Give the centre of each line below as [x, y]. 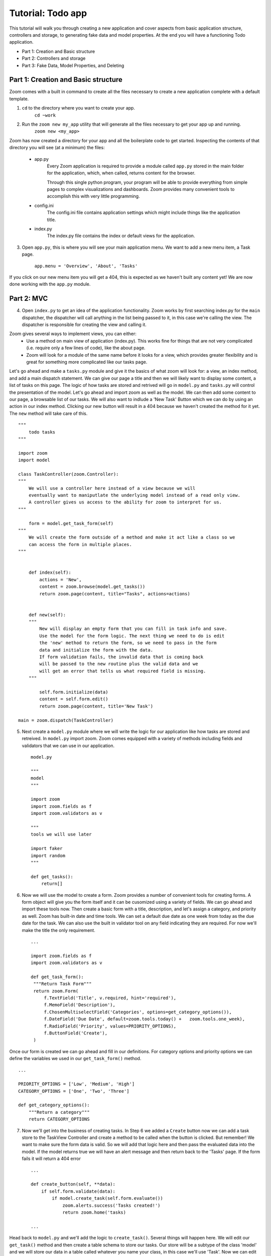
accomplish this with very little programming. [93, 196]
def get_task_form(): [57, 977]
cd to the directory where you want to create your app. [79, 108]
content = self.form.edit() [74, 699]
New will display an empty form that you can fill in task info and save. [133, 629]
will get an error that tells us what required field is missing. [123, 671]
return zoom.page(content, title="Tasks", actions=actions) [115, 594]
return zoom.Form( [56, 991]
